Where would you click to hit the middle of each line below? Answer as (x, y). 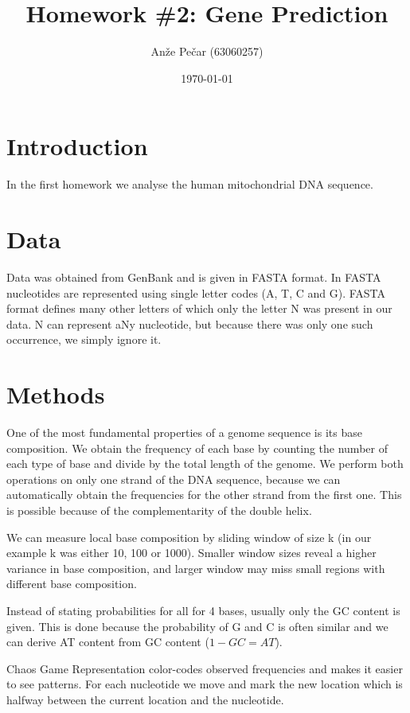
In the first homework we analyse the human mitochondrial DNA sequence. (190, 184)
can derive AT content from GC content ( (108, 642)
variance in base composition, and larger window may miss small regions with (196, 568)
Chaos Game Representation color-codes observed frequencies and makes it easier (205, 668)
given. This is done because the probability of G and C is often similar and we (197, 626)
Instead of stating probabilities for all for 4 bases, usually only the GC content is (203, 610)
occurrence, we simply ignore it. (84, 339)
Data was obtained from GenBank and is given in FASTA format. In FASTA (194, 277)
